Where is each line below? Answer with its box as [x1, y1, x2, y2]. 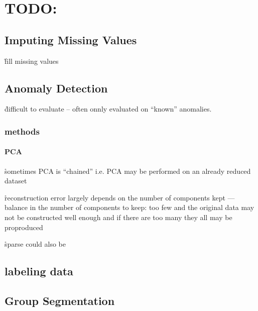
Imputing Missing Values [5, 32, 137, 47]
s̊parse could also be [5, 239, 66, 249]
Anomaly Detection [5, 80, 108, 95]
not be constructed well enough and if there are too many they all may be [5, 212, 232, 222]
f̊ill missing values [5, 55, 59, 66]
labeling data [5, 263, 73, 279]
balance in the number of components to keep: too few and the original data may [5, 202, 254, 213]
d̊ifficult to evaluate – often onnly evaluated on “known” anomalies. [5, 103, 212, 114]
